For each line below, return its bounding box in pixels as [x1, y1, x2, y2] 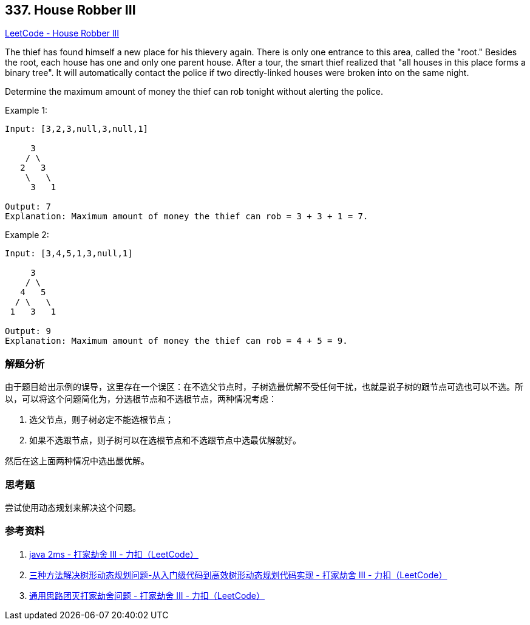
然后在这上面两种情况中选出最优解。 [5, 456, 149, 466]
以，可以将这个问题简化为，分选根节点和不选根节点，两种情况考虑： [5, 394, 277, 405]
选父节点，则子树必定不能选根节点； [29, 414, 174, 425]
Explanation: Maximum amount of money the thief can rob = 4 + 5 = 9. [5, 336, 348, 346]
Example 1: [5, 105, 47, 116]
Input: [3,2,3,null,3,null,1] [5, 124, 149, 134]
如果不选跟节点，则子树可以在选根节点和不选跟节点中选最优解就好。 [29, 435, 301, 446]
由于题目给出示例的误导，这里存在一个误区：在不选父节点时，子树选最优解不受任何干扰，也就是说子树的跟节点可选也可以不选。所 [5, 381, 523, 392]
